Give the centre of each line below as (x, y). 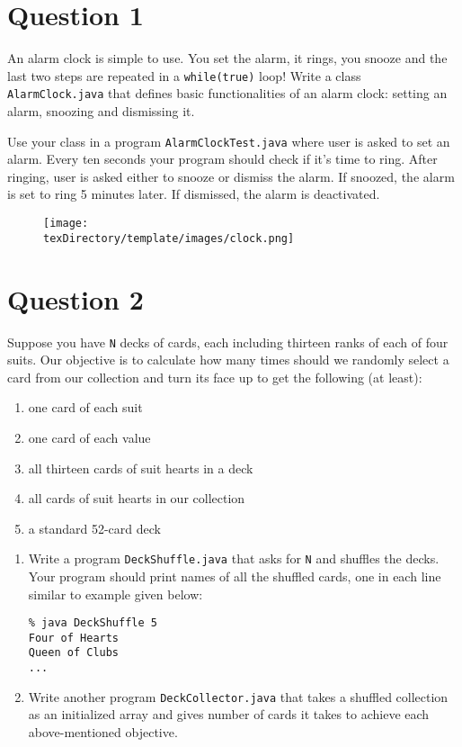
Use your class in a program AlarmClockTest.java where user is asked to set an (229, 141)
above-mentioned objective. (103, 732)
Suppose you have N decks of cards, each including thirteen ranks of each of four (228, 342)
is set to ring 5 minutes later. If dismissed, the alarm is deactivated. (194, 194)
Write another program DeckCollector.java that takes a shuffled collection (238, 696)
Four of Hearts (74, 638)
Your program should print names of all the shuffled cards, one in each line (235, 576)
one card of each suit (85, 407)
